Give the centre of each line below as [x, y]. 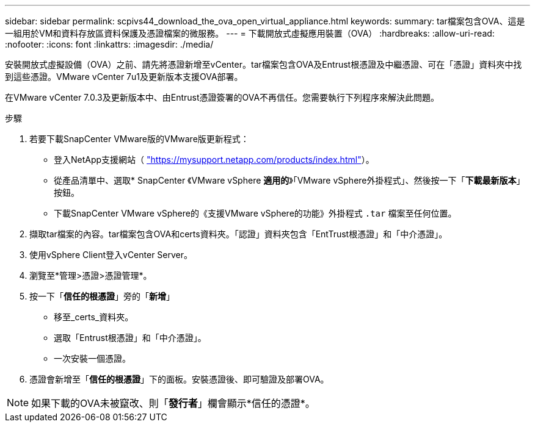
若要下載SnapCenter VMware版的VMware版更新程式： [139, 139]
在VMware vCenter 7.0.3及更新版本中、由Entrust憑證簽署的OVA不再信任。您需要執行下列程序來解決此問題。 [222, 97]
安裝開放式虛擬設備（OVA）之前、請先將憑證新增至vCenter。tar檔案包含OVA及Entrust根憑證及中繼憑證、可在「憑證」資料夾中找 [264, 64]
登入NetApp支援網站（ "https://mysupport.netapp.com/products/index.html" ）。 [214, 160]
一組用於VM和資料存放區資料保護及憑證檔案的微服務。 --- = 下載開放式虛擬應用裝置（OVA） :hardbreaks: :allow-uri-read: [250, 33]
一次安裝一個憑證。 [92, 358]
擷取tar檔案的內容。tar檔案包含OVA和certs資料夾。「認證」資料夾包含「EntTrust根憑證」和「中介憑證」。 [238, 234]
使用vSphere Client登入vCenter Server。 [111, 255]
